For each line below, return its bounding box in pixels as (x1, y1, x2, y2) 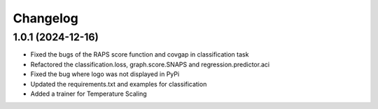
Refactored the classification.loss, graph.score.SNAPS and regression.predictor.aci (30, 60, 269, 68)
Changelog (13, 10, 78, 26)
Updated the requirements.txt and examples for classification (30, 80, 207, 88)
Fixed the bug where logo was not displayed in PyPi (30, 70, 180, 78)
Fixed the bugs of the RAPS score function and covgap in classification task (30, 50, 249, 59)
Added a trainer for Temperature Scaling (30, 89, 147, 98)
